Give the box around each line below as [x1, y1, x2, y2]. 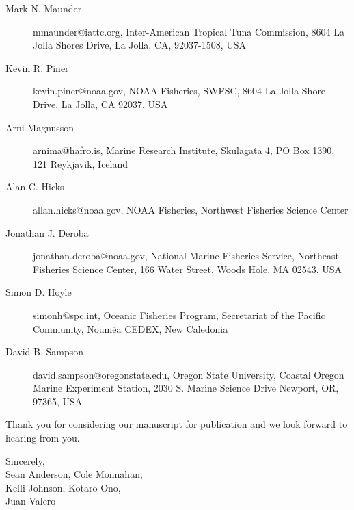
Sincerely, [5, 453, 45, 468]
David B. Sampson [5, 344, 84, 359]
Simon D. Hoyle [5, 285, 72, 299]
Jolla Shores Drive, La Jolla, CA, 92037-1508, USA [33, 38, 247, 52]
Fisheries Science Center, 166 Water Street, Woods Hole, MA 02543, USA [33, 262, 342, 276]
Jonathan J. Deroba [5, 225, 89, 240]
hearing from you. [5, 431, 80, 445]
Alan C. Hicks [5, 179, 64, 194]
